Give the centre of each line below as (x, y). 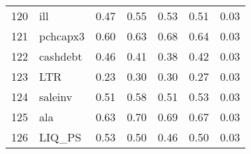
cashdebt (61, 56)
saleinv (56, 97)
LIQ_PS (60, 137)
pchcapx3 (62, 36)
